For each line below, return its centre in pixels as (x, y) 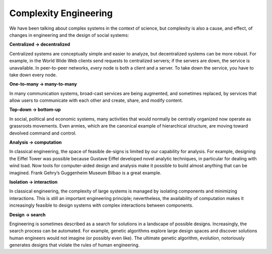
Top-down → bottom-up (35, 110)
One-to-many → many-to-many (43, 84)
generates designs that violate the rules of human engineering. (75, 245)
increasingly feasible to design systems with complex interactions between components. (101, 205)
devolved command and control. (43, 133)
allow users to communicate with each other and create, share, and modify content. (96, 100)
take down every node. (33, 75)
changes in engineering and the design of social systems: (69, 35)
